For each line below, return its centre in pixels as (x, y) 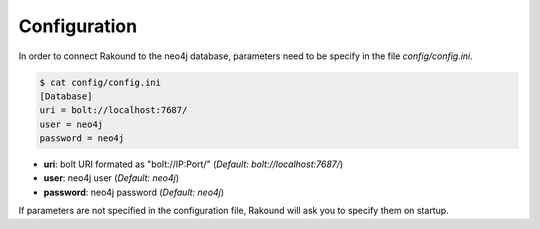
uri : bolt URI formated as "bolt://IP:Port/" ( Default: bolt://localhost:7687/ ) (193, 164)
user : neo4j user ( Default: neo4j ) (111, 178)
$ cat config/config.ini (100, 82)
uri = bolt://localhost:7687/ (113, 110)
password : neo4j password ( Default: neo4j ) (134, 192)
